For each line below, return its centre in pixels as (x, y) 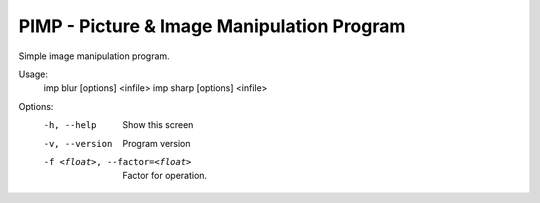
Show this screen (158, 125)
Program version (156, 143)
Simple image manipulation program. (94, 56)
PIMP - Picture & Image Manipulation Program (212, 26)
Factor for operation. (165, 176)
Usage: (33, 74)
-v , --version (78, 143)
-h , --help (70, 125)
